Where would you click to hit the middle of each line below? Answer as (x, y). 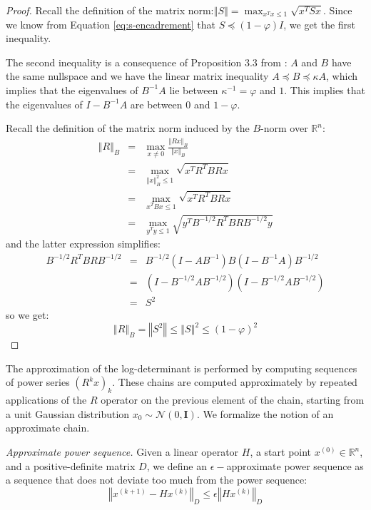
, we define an (177, 465)
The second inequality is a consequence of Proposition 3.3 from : (147, 62)
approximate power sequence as (295, 465)
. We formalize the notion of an (265, 413)
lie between (194, 90)
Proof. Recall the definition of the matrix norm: (110, 10)
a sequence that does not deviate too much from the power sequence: (157, 480)
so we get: (27, 315)
